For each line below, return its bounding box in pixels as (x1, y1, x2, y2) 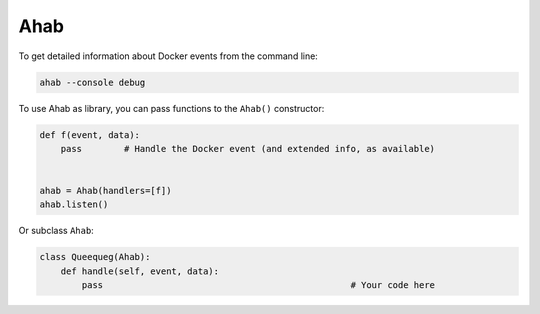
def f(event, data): (39, 129, 140, 140)
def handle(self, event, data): (60, 265, 220, 277)
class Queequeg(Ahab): (39, 251, 151, 263)
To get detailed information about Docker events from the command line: (18, 50, 319, 62)
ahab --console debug (39, 76, 146, 88)
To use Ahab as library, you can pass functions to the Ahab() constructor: (18, 102, 325, 114)
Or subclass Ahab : (18, 225, 94, 237)
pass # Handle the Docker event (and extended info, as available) (60, 143, 435, 154)
